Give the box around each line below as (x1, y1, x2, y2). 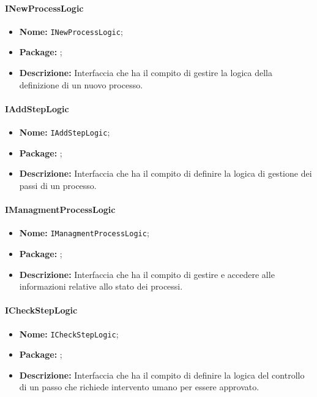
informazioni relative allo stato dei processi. (19, 280, 183, 293)
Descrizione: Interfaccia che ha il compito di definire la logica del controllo (19, 368, 305, 381)
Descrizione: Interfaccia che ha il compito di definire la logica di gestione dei (19, 167, 312, 180)
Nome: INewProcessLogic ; (19, 25, 123, 37)
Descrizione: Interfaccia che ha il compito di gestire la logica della (19, 66, 272, 79)
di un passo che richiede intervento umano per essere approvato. (19, 380, 259, 393)
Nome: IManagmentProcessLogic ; (19, 226, 149, 239)
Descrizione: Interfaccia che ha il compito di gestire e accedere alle (19, 268, 275, 280)
